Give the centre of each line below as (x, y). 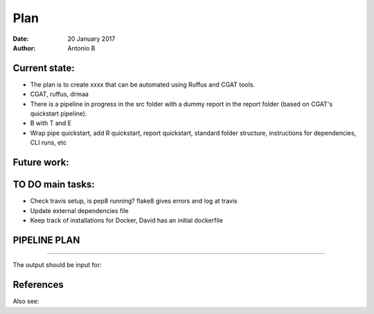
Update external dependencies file (80, 210)
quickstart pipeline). (59, 113)
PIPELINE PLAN (46, 240)
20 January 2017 (91, 39)
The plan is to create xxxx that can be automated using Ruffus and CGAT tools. (143, 84)
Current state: (44, 68)
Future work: (41, 162)
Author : (24, 48)
